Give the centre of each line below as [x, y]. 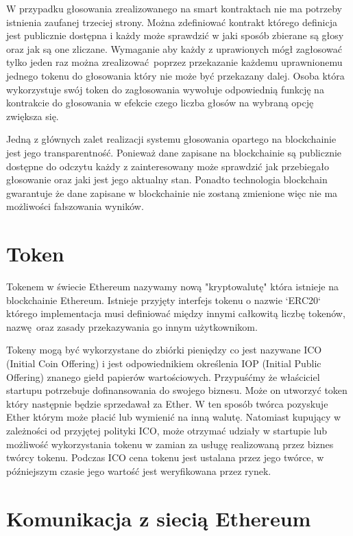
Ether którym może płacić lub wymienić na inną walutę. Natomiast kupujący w [174, 417]
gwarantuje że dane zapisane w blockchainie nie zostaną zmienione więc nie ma [172, 193]
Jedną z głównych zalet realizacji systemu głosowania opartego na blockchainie [171, 139]
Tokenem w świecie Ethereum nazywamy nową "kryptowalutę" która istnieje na [172, 287]
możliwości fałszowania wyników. [75, 206]
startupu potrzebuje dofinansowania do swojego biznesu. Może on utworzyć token [177, 390]
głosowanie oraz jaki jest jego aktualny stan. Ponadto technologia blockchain [167, 179]
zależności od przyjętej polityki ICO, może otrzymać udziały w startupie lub [167, 430]
